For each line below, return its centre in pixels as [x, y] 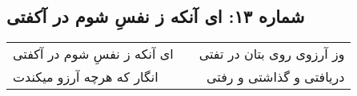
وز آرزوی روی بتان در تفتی [272, 54]
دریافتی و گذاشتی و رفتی [276, 77]
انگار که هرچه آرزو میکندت [86, 77]
